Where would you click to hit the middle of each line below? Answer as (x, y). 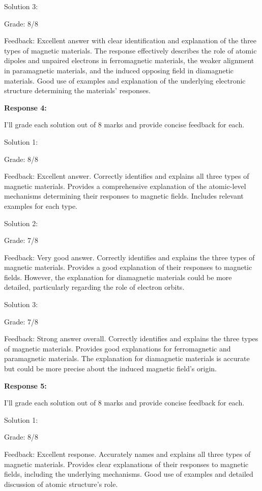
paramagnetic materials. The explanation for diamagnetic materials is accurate (127, 358)
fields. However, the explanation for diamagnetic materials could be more (118, 277)
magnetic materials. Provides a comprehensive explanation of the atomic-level (125, 186)
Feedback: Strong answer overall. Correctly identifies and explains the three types (131, 338)
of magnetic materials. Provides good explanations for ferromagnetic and (118, 348)
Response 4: (25, 107)
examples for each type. (41, 206)
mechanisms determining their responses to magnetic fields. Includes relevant (124, 196)
